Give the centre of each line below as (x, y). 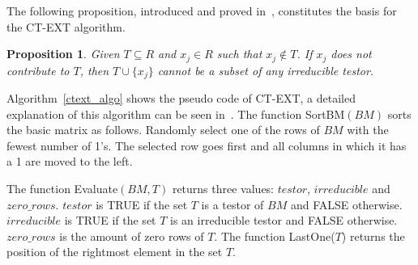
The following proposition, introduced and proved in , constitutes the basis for (202, 11)
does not (351, 54)
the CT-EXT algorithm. (66, 26)
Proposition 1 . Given (63, 54)
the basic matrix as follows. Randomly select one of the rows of (163, 130)
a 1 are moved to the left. (70, 161)
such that (239, 54)
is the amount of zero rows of (132, 236)
